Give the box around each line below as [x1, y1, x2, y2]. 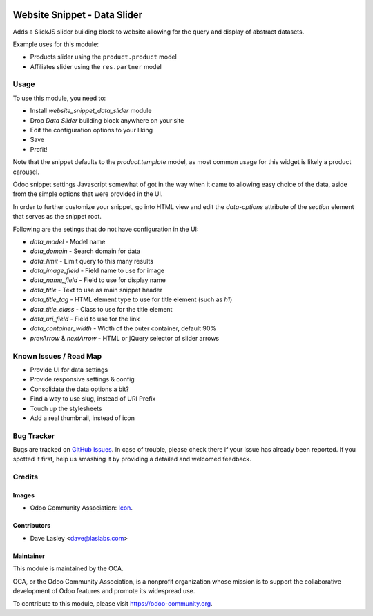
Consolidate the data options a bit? [30, 385, 129, 393]
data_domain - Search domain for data [30, 247, 141, 255]
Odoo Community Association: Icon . [30, 504, 133, 512]
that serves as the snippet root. [12, 212, 102, 221]
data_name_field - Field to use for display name [30, 276, 166, 284]
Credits [12, 473, 38, 482]
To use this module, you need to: [12, 94, 106, 102]
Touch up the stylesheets [30, 404, 103, 413]
